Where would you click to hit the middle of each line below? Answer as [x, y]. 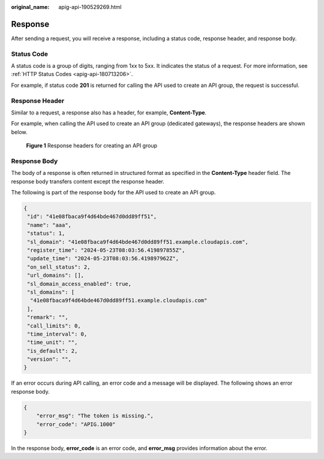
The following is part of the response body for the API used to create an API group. [113, 192]
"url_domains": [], [55, 275]
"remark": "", [48, 317]
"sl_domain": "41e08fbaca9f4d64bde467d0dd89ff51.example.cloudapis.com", [138, 242]
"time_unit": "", [52, 342]
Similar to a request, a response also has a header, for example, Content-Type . [109, 112]
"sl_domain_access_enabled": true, [79, 284]
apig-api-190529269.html [90, 7]
